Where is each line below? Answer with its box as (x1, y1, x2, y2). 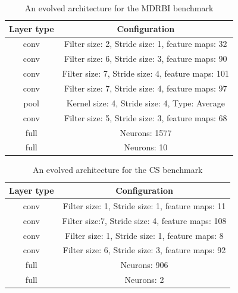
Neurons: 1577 (120, 126, 172, 138)
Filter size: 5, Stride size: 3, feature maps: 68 (64, 111, 227, 124)
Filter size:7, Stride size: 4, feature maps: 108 (62, 214, 227, 226)
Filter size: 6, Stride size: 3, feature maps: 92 (62, 244, 226, 256)
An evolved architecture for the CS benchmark (32, 163, 203, 176)
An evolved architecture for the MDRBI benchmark (24, 2, 214, 14)
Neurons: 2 (124, 273, 164, 286)
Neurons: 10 (124, 141, 168, 153)
